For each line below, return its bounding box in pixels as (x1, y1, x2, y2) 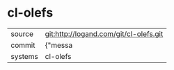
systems (10, 51, 38, 61)
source (10, 29, 33, 39)
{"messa (45, 40, 73, 50)
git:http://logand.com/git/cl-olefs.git (45, 29, 164, 39)
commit (10, 40, 35, 50)
